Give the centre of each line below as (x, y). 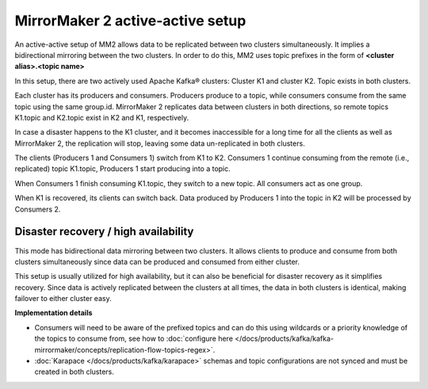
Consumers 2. (38, 209)
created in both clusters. (75, 372)
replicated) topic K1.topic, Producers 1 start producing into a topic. (123, 169)
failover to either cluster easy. (63, 299)
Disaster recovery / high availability (104, 232)
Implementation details (53, 313)
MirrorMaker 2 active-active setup (130, 21)
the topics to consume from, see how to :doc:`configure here (134, 339)
